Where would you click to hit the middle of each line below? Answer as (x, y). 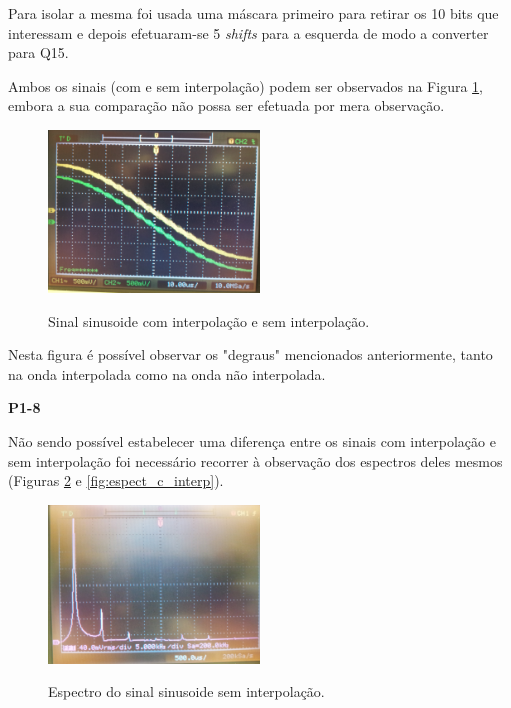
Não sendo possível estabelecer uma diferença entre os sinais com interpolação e (252, 441)
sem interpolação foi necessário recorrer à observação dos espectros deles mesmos (255, 460)
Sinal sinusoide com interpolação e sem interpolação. (209, 320)
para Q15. (38, 52)
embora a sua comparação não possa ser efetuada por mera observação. (226, 105)
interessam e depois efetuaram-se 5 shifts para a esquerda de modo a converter (248, 32)
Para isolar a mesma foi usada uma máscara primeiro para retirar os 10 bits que (253, 13)
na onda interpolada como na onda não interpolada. (167, 373)
